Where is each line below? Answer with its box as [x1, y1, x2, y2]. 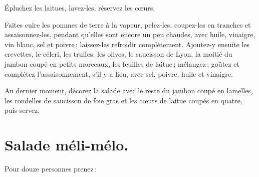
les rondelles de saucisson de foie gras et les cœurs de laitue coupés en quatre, [5, 95, 242, 105]
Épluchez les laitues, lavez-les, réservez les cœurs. [5, 3, 155, 13]
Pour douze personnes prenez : [5, 163, 97, 174]
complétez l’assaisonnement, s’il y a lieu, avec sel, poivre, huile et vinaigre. [5, 68, 233, 79]
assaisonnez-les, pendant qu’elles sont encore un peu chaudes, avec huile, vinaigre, [5, 29, 255, 40]
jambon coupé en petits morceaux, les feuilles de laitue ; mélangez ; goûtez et [5, 58, 239, 69]
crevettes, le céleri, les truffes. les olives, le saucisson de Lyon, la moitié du [5, 49, 232, 59]
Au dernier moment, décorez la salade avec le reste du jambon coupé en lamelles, [5, 85, 253, 96]
